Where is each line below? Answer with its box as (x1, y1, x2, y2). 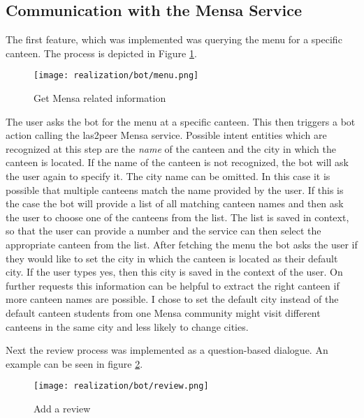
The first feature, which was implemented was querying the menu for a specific (6, 32, 342, 47)
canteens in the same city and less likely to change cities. (6, 319, 249, 334)
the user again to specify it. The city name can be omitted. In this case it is (6, 169, 330, 184)
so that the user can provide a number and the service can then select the (6, 223, 321, 238)
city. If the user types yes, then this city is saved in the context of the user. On (6, 264, 343, 279)
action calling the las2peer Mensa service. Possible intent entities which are (6, 128, 327, 142)
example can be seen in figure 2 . (6, 356, 143, 371)
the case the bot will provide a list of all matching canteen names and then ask (6, 196, 344, 211)
